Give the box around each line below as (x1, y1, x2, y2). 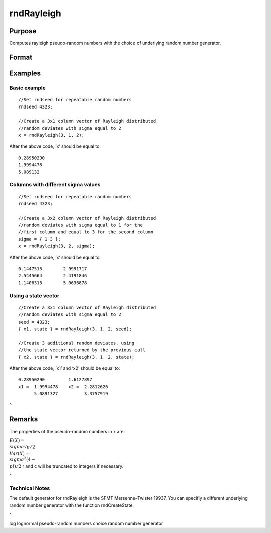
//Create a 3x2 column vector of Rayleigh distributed (18, 215, 156, 221)
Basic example (9, 84, 46, 91)
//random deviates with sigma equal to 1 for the (18, 222, 143, 228)
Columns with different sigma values (9, 181, 101, 188)
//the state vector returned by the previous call (18, 347, 146, 353)
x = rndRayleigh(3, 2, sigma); (18, 243, 95, 249)
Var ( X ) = (9, 450, 30, 456)
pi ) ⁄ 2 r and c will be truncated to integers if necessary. (9, 463, 124, 469)
